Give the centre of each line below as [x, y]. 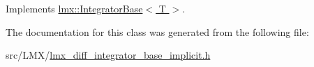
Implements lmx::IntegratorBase [74, 8]
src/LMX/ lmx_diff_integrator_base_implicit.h [108, 55]
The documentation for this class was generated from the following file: [157, 31]
